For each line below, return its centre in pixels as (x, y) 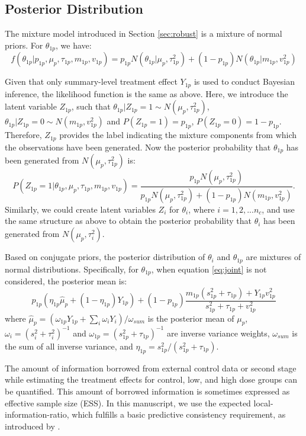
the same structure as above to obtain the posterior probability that (128, 221)
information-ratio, (37, 414)
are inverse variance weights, (218, 333)
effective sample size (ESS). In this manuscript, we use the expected (128, 403)
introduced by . (33, 426)
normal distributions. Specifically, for (72, 269)
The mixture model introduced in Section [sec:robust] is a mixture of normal (144, 33)
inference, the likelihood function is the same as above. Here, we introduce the (146, 93)
